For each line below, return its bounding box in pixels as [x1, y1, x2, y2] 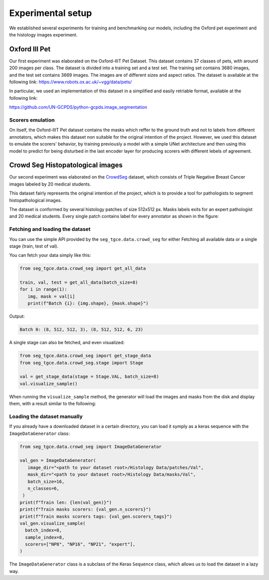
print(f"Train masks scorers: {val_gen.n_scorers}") [19, 507, 151, 512]
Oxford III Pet [9, 45, 51, 53]
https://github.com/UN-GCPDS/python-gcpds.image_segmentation [9, 104, 147, 110]
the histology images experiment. [9, 31, 78, 37]
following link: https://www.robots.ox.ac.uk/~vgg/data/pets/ [9, 79, 132, 85]
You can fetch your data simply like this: [9, 252, 91, 258]
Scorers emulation [9, 116, 55, 123]
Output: [9, 313, 25, 319]
